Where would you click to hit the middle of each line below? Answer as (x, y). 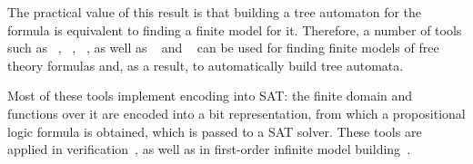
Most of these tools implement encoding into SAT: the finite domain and (210, 96)
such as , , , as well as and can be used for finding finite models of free (223, 48)
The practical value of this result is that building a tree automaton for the (215, 12)
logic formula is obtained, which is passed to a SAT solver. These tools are (215, 131)
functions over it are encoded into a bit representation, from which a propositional (236, 113)
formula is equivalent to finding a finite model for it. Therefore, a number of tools (235, 29)
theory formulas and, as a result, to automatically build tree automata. (206, 65)
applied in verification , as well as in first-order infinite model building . (209, 149)
